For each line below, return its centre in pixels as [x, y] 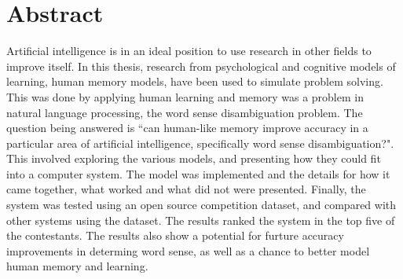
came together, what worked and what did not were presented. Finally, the [186, 189]
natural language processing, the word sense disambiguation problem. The [185, 112]
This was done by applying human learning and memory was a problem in [185, 96]
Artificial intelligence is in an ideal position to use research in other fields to [189, 51]
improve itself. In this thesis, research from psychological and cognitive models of [201, 66]
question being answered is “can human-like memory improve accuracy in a [187, 128]
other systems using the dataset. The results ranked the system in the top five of [201, 220]
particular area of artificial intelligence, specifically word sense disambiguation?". [200, 143]
